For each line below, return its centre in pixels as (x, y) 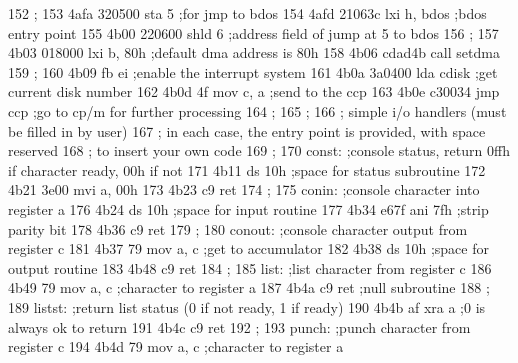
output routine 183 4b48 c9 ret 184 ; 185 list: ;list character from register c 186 (250, 267)
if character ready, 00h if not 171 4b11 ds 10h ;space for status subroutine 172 (247, 169)
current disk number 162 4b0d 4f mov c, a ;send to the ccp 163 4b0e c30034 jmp (254, 91)
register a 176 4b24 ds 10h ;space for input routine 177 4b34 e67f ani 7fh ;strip (248, 208)
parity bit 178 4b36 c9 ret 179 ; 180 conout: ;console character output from (238, 228)
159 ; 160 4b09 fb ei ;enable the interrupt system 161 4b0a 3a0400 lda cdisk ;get (253, 71)
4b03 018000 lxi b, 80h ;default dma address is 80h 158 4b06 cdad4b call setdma (254, 52)
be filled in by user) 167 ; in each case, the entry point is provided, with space (247, 130)
